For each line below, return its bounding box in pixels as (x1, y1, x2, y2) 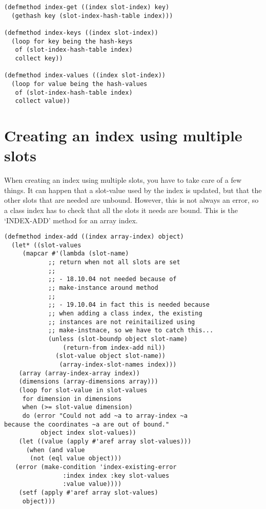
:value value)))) (63, 480, 122, 488)
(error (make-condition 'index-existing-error (15, 463, 177, 471)
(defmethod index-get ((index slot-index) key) (4, 4, 170, 11)
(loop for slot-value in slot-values (18, 386, 148, 394)
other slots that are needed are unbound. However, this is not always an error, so (4, 195, 259, 205)
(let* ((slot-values (11, 241, 81, 249)
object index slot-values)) (40, 429, 136, 437)
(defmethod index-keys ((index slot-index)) (4, 29, 158, 36)
